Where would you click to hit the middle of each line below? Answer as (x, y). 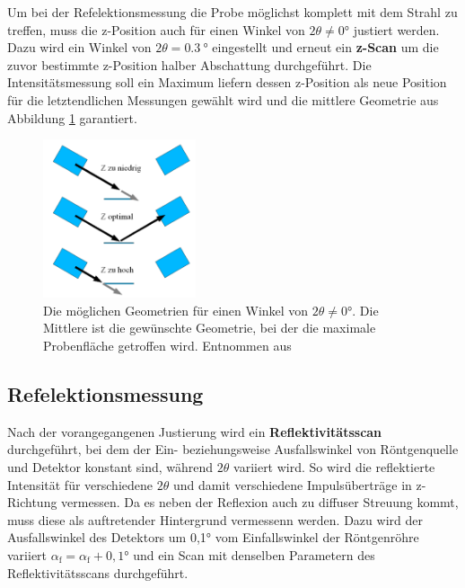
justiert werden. (396, 29)
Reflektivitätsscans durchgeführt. (98, 572)
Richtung (32, 502)
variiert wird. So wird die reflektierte (334, 466)
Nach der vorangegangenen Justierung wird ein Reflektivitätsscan (195, 431)
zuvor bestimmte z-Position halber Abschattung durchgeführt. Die (189, 64)
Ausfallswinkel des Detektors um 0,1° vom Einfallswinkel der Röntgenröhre (213, 537)
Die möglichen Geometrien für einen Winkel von (176, 310)
